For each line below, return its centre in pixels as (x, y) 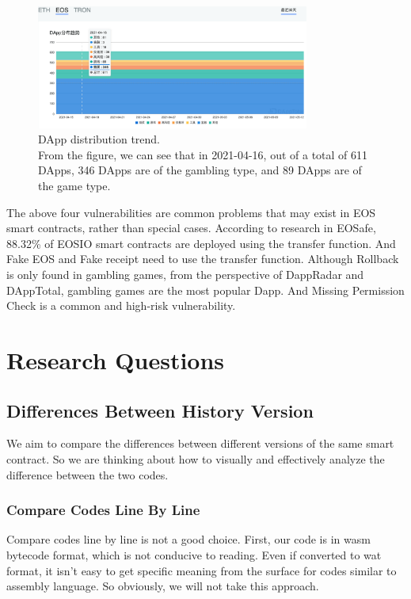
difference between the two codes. (88, 474)
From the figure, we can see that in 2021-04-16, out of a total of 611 (203, 154)
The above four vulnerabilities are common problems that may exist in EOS (191, 212)
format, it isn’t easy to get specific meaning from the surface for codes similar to (202, 570)
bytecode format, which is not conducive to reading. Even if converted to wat (194, 554)
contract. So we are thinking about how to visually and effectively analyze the (196, 458)
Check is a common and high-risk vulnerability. (121, 305)
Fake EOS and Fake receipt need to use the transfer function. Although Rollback (203, 259)
